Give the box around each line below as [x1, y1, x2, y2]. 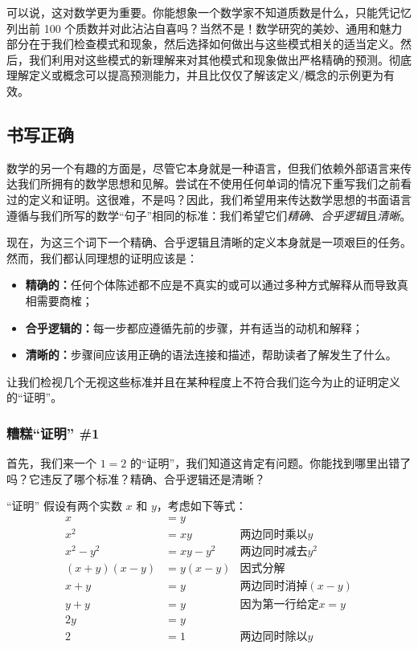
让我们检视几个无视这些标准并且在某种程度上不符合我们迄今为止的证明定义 [6, 373, 400, 390]
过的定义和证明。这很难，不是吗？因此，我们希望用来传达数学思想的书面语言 [6, 190, 412, 207]
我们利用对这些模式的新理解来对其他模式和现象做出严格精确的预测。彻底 [28, 51, 412, 67]
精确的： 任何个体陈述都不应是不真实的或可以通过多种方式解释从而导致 [25, 276, 397, 293]
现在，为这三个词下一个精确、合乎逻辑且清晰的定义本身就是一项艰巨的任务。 [6, 234, 412, 251]
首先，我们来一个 [6, 455, 96, 471]
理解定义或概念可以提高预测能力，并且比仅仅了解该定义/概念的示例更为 [6, 67, 383, 84]
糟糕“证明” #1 [6, 422, 100, 443]
